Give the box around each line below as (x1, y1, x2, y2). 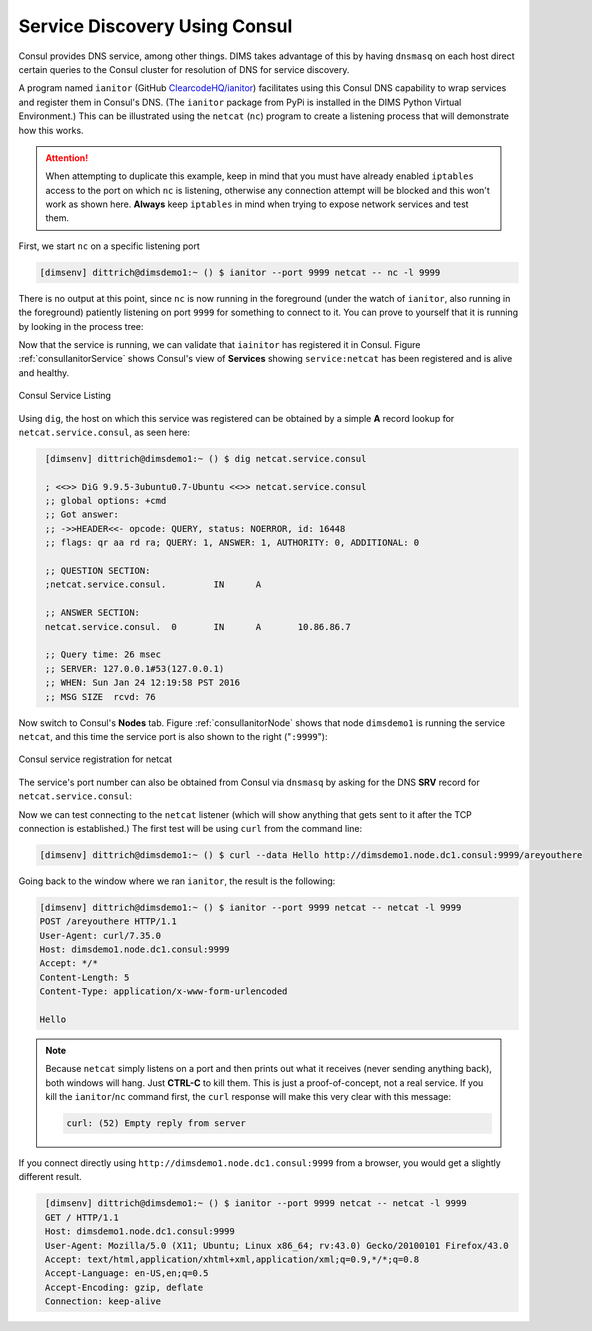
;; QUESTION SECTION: (45, 565, 151, 577)
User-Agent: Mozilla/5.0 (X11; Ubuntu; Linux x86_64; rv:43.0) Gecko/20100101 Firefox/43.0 (45, 1240, 509, 1251)
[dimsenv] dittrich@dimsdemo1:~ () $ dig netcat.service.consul (45, 453, 367, 464)
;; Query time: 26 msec (45, 649, 162, 660)
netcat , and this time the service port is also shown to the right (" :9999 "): (18, 730, 328, 742)
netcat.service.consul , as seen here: (18, 426, 190, 438)
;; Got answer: (45, 509, 120, 520)
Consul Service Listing (18, 390, 112, 402)
